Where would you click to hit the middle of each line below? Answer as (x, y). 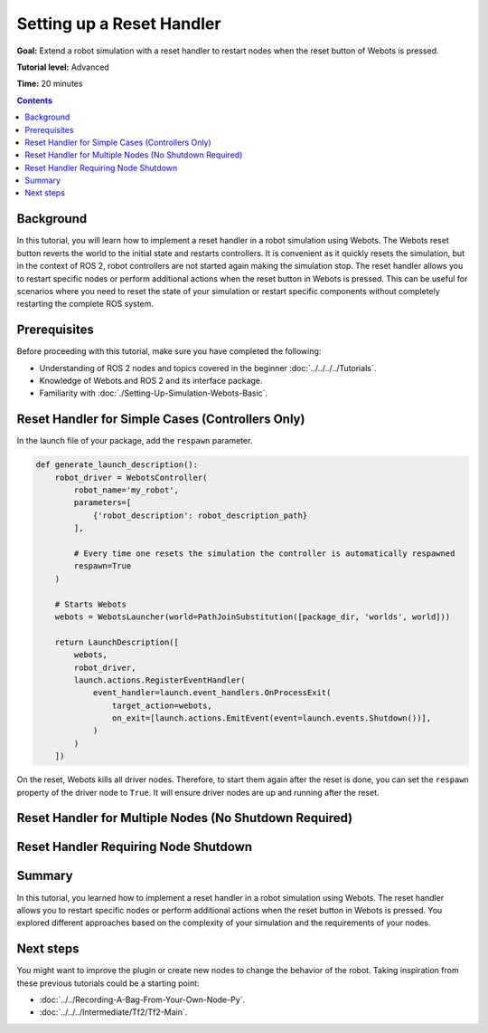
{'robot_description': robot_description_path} (200, 515)
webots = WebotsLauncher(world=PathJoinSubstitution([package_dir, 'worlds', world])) (253, 617)
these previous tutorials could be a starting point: (108, 983)
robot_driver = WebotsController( (131, 477)
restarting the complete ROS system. (85, 304)
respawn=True (103, 566)
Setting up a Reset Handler (119, 24)
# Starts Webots (90, 604)
